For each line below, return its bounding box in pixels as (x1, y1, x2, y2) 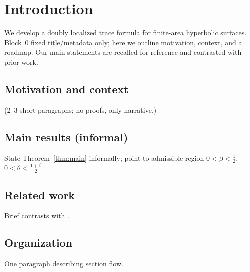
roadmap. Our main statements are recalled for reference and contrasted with (4, 47, 242, 57)
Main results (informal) (4, 129, 128, 144)
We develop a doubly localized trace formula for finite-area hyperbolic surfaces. (4, 27, 247, 38)
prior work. (4, 56, 38, 67)
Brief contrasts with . (4, 210, 69, 221)
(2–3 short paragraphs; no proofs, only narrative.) (4, 104, 157, 115)
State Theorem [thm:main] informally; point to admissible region (4, 152, 204, 163)
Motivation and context (4, 81, 129, 96)
